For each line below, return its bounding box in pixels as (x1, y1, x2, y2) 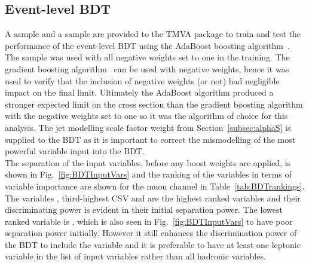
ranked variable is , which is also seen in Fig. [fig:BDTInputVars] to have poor (5, 215, 293, 227)
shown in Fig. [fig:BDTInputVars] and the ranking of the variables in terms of (5, 168, 292, 181)
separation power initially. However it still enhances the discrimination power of (5, 227, 297, 239)
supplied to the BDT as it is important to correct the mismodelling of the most (5, 133, 296, 145)
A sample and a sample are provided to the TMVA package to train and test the (5, 27, 301, 40)
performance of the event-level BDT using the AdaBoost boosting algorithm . (5, 39, 290, 51)
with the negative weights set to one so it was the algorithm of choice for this (5, 109, 288, 122)
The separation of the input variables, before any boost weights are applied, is (5, 156, 291, 169)
